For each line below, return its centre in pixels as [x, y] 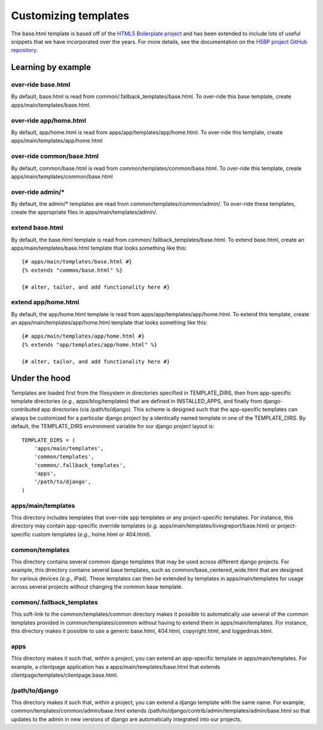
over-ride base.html [41, 85]
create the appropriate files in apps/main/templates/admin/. [84, 212]
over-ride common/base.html [55, 156]
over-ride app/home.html [49, 120]
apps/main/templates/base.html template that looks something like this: [99, 248]
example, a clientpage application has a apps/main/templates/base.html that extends [116, 667]
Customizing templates [70, 16]
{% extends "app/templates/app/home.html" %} [90, 345]
